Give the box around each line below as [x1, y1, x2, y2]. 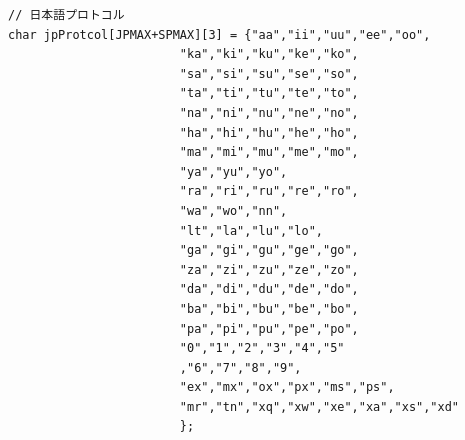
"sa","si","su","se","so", [179, 66, 359, 81]
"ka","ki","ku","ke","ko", [179, 47, 359, 62]
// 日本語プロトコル [8, 8, 125, 22]
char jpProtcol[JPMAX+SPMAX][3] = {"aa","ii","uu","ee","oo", [8, 27, 431, 42]
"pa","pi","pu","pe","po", [179, 321, 359, 336]
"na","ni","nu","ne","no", [179, 105, 359, 120]
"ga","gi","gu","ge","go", [179, 243, 359, 258]
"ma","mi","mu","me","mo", [179, 145, 359, 160]
